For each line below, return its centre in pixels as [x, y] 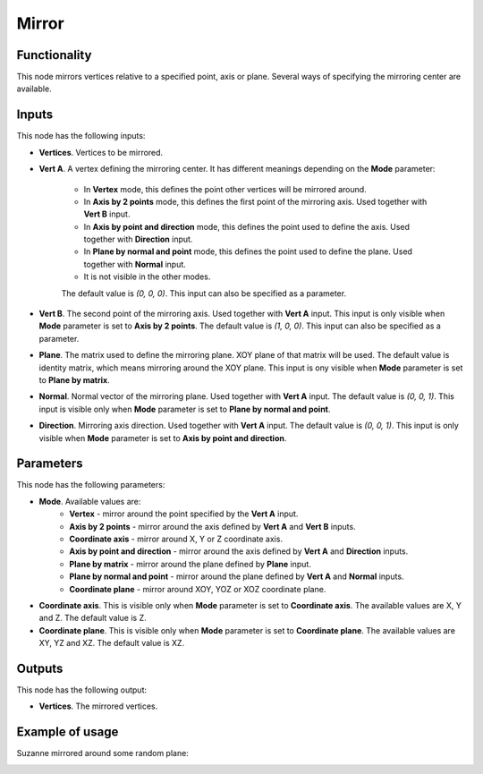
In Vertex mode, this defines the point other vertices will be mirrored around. [225, 189]
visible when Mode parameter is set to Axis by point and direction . [163, 438]
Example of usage [68, 732]
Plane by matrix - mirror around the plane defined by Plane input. [191, 564]
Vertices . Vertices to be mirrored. [101, 152]
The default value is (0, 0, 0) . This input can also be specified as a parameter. [204, 293]
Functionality [54, 55]
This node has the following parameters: [91, 485]
